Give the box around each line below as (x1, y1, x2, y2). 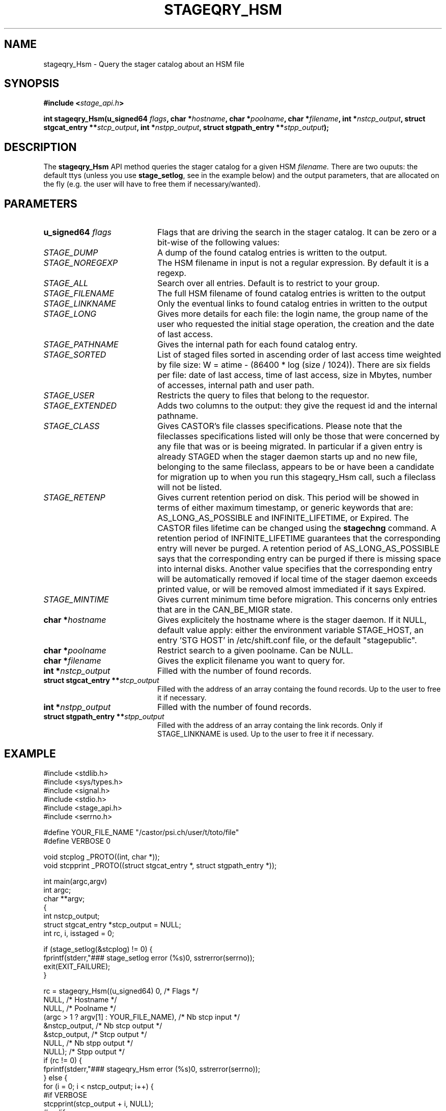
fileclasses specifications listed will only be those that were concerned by (157, 431, 440, 442)
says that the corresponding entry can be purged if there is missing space (157, 553, 441, 564)
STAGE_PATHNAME (43, 339, 119, 350)
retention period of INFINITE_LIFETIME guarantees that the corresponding (157, 533, 441, 544)
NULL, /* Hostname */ (43, 995, 117, 1004)
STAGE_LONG (43, 309, 97, 319)
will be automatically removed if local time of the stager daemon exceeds (157, 574, 437, 585)
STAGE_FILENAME (43, 288, 115, 299)
